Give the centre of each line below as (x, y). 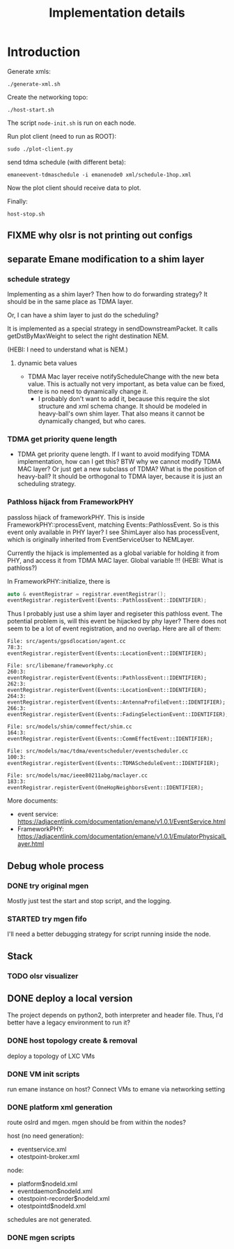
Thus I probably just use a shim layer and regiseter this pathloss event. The (115, 614)
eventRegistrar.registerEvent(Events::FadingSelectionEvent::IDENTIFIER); (118, 715)
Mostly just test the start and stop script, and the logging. (89, 901)
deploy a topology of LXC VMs (51, 1056)
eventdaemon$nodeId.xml (55, 1191)
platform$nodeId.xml (47, 1184)
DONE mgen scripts (41, 1238)
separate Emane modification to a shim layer (106, 259)
